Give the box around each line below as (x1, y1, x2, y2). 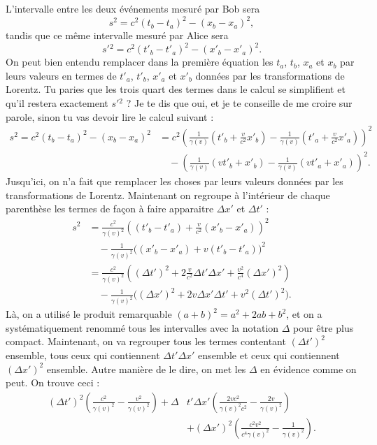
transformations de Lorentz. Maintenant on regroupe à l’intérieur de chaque (6, 187, 330, 202)
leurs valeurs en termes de (6, 68, 117, 82)
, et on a (286, 307, 322, 321)
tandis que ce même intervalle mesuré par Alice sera (6, 28, 229, 43)
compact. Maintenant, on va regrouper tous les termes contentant (6, 334, 286, 349)
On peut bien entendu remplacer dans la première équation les (6, 54, 273, 69)
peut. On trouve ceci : (6, 375, 100, 390)
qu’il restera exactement (6, 95, 108, 110)
